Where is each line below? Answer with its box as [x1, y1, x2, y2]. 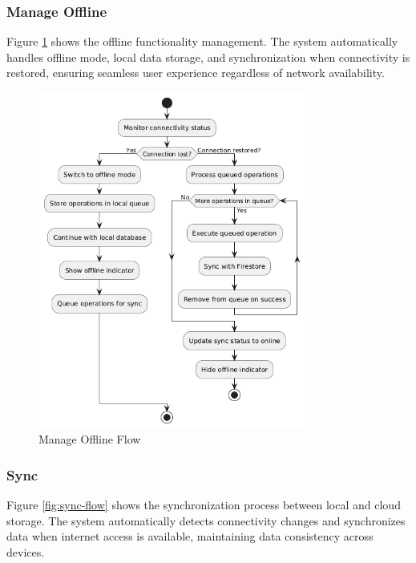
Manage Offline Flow [38, 431, 141, 448]
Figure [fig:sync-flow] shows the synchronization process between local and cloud [6, 496, 401, 513]
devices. [6, 544, 45, 561]
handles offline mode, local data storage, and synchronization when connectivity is [6, 48, 410, 65]
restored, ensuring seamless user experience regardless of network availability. [6, 64, 385, 81]
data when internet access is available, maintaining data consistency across [6, 528, 374, 545]
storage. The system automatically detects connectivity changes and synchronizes [6, 512, 406, 529]
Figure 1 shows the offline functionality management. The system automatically [6, 33, 398, 50]
